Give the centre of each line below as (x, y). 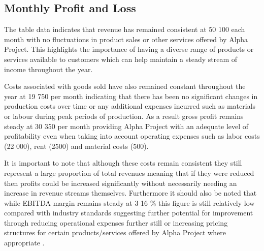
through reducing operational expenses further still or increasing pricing (116, 222)
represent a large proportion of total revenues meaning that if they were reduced (129, 172)
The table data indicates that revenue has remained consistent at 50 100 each (125, 29)
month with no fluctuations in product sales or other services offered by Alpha (126, 39)
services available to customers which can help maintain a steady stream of (121, 59)
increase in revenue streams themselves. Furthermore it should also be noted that (130, 193)
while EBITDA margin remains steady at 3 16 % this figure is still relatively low (129, 202)
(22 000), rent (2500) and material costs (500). (76, 146)
